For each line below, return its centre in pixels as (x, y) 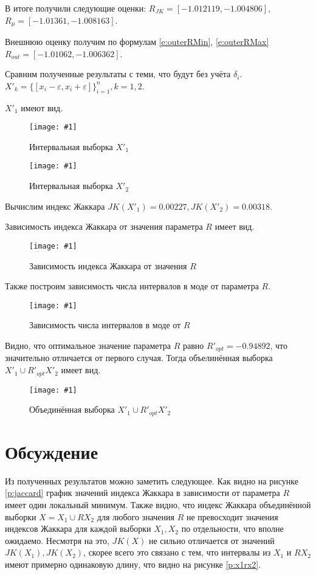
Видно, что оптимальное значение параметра (88, 345)
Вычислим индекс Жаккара (55, 206)
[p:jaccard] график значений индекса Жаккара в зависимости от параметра (143, 493)
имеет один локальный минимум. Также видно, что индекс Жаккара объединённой (158, 504)
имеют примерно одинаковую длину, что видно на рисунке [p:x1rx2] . (133, 564)
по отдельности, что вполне (232, 529)
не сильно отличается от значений (212, 540)
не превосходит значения (232, 516)
